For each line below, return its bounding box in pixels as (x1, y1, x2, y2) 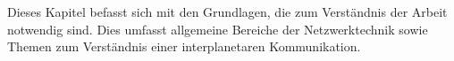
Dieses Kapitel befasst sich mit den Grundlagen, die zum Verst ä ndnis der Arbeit (7, 3, 448, 20)
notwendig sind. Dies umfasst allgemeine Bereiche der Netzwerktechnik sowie (7, 19, 428, 38)
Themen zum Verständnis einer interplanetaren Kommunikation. (7, 37, 361, 56)
